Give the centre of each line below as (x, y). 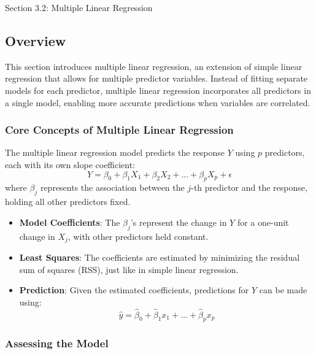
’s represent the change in (179, 222)
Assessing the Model (57, 343)
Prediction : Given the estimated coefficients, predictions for (134, 290)
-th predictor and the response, (249, 187)
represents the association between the (112, 187)
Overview (36, 40)
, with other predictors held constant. (138, 236)
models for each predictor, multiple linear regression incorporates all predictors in (158, 90)
